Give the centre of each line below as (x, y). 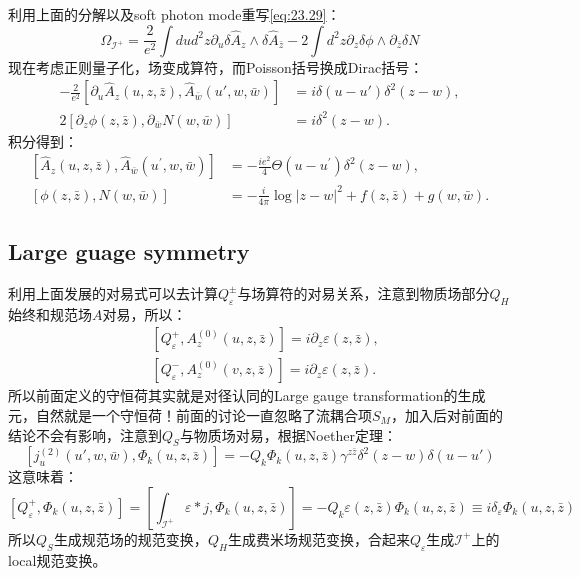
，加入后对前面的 (446, 414)
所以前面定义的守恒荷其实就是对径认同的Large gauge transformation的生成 (247, 395)
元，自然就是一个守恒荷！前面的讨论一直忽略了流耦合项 (190, 414)
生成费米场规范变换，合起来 (318, 538)
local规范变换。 (57, 559)
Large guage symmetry (129, 251)
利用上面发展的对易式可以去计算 (113, 292)
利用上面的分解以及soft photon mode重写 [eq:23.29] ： (174, 14)
